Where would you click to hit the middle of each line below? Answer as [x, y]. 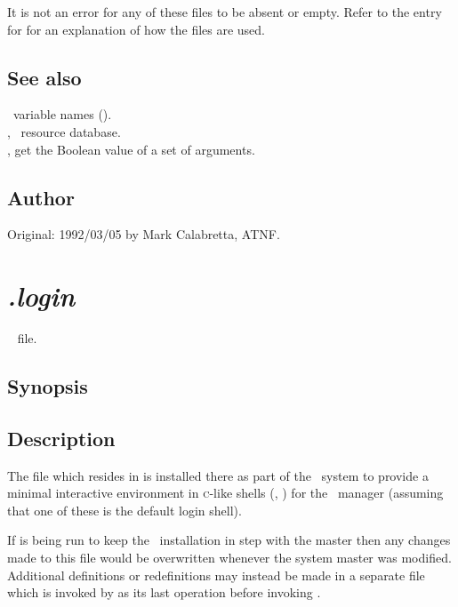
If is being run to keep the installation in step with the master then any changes [229, 540]
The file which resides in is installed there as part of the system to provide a [218, 475]
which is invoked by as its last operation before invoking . [164, 592]
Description [61, 438]
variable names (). [62, 114]
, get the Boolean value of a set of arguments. [131, 149]
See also [44, 77]
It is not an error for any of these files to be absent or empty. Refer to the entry [225, 12]
